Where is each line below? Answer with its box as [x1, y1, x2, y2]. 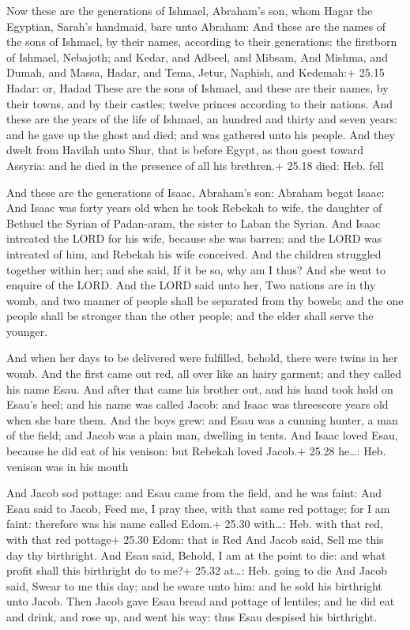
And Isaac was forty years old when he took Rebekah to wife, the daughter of [6, 199, 382, 216]
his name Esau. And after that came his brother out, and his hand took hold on [6, 380, 393, 397]
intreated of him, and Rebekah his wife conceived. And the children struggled [6, 245, 382, 262]
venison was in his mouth [6, 458, 129, 474]
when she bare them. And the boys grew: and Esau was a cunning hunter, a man [6, 411, 398, 428]
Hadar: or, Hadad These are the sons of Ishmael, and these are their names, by [6, 79, 389, 96]
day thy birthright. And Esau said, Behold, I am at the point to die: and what [6, 546, 386, 563]
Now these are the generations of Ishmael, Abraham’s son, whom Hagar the [6, 2, 373, 18]
